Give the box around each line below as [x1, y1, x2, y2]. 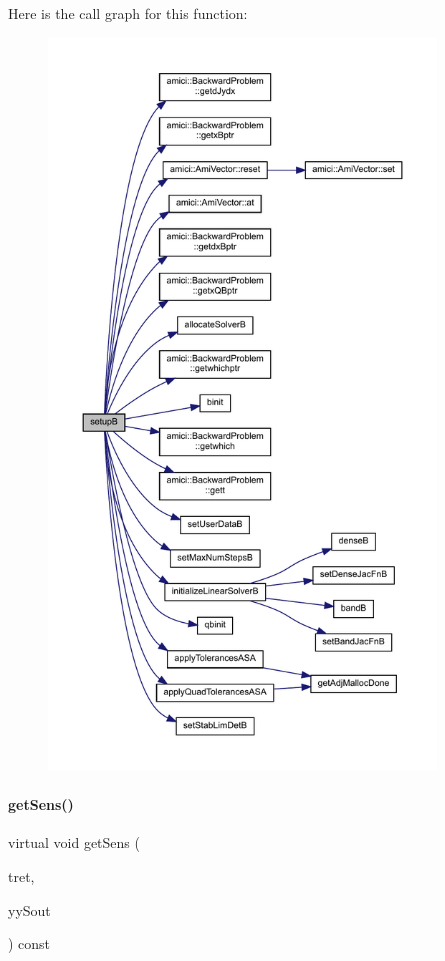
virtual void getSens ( [8, 832, 140, 853]
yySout [8, 899, 51, 920]
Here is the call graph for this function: [8, 3, 248, 23]
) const [8, 933, 51, 954]
